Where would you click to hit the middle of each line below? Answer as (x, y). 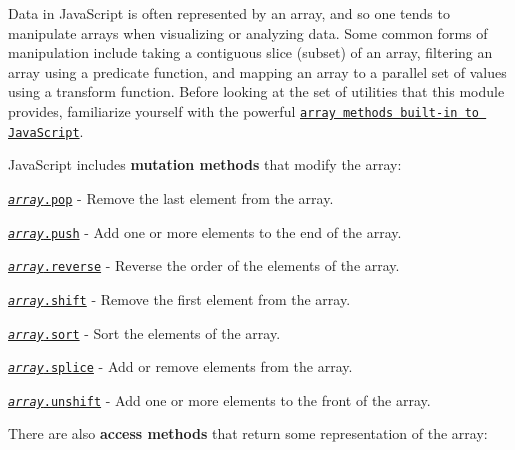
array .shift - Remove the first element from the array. (179, 298)
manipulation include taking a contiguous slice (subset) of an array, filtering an (250, 52)
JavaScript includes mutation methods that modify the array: (205, 164)
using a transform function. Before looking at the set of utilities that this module (256, 91)
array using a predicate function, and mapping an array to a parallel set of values (257, 71)
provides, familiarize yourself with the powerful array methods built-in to (243, 110)
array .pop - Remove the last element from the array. (171, 197)
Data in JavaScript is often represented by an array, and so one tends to (229, 13)
